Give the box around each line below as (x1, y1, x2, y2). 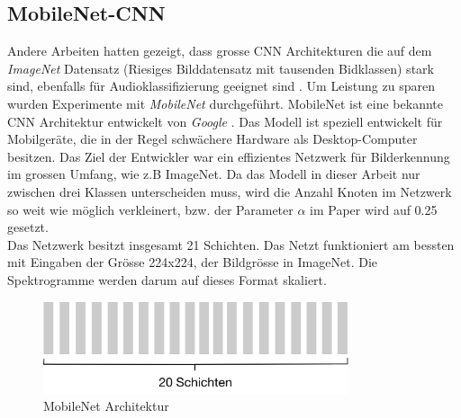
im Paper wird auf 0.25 (310, 200, 438, 218)
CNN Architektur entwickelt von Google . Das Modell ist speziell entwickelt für (7, 111, 443, 130)
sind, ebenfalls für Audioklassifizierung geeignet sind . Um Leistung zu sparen (7, 76, 435, 95)
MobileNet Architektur (43, 396, 169, 415)
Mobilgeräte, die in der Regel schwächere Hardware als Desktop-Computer (7, 129, 418, 148)
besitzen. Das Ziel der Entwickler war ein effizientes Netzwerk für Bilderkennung (7, 147, 450, 165)
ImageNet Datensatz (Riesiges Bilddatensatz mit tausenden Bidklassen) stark (7, 58, 434, 77)
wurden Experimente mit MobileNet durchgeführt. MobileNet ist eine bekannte (7, 93, 443, 112)
